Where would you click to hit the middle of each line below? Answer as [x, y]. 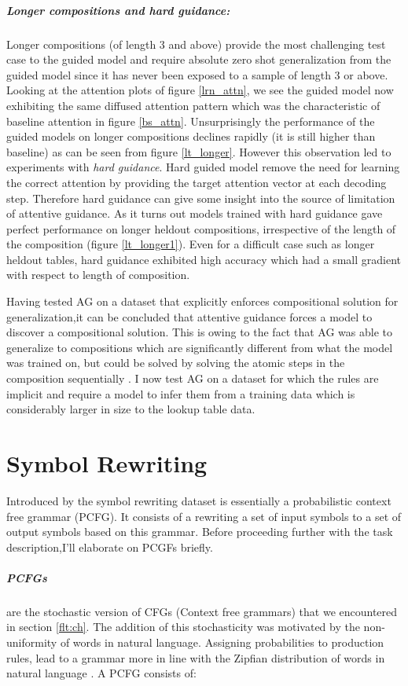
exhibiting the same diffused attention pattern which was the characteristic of [193, 105]
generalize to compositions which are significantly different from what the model [200, 347]
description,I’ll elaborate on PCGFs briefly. [110, 547]
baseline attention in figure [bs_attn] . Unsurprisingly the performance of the [191, 121]
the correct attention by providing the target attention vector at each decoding [197, 182]
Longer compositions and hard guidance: [118, 10]
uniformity [32, 642]
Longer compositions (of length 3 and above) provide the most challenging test [196, 44]
